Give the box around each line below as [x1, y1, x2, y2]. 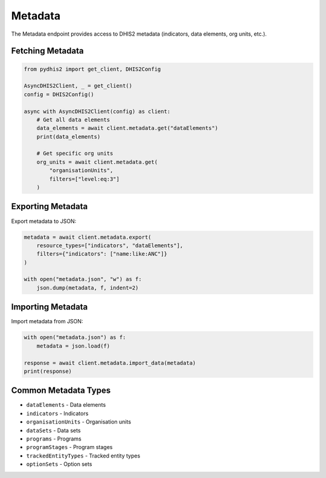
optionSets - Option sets [26, 460, 92, 468]
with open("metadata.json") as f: [24, 334, 126, 341]
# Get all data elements [36, 116, 110, 123]
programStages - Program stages [26, 444, 113, 451]
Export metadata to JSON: [11, 218, 77, 225]
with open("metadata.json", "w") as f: [24, 276, 142, 283]
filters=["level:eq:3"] [49, 175, 120, 182]
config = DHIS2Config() [24, 91, 95, 98]
